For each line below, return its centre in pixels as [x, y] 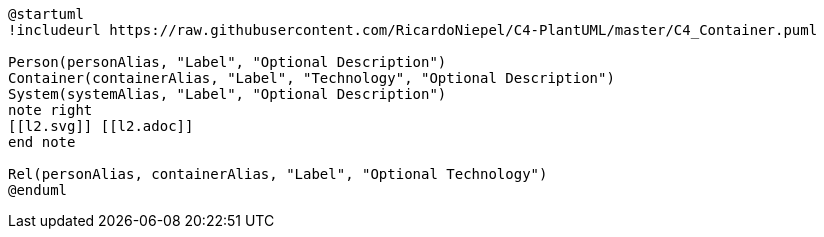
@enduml [38, 190]
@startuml [46, 14]
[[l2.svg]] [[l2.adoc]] [101, 126]
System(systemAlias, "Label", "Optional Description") [227, 94]
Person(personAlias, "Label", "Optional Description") [227, 62]
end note [42, 142]
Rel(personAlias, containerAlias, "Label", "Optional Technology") [278, 174]
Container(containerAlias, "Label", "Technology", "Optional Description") [311, 78]
